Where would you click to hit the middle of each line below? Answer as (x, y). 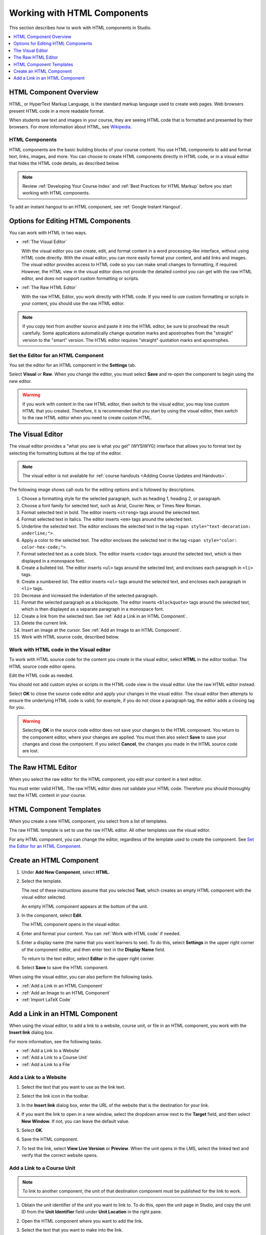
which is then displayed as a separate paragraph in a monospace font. (93, 609)
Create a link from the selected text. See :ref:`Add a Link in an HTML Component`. (104, 616)
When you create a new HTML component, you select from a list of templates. (88, 821)
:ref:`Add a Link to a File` (46, 1064)
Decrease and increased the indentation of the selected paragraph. (90, 595)
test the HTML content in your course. (48, 795)
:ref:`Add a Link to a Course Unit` (55, 1058)
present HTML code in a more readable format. (57, 111)
